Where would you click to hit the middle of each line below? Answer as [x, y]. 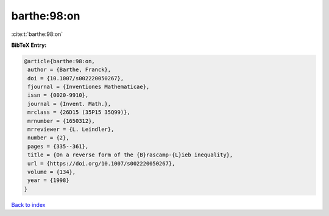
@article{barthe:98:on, [60, 61]
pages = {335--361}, [58, 146]
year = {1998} [48, 180]
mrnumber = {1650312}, [62, 121]
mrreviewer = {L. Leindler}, [71, 130]
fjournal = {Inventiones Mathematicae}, [89, 87]
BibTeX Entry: [29, 45]
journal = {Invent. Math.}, [69, 104]
